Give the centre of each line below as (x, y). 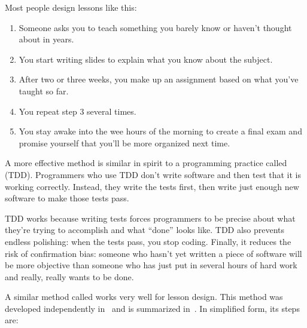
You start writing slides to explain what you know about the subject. (146, 59)
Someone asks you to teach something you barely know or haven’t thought (155, 27)
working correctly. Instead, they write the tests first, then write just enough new (152, 186)
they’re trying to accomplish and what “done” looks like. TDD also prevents (145, 230)
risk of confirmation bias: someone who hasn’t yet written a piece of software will (153, 253)
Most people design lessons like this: (71, 7)
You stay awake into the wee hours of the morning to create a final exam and (160, 131)
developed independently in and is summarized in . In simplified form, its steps (152, 308)
